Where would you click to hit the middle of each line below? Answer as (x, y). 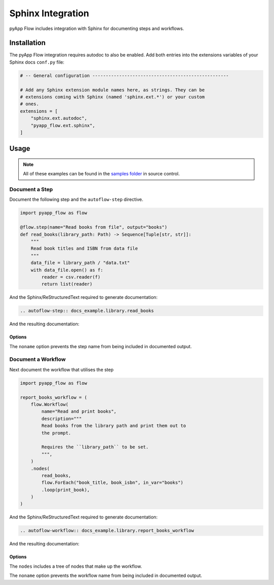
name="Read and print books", (79, 411)
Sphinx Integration (49, 13)
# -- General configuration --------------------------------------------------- (125, 75)
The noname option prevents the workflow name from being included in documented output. (106, 576)
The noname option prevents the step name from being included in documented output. (101, 346)
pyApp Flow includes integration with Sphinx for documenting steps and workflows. (97, 28)
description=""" (62, 419)
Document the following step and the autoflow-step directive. (76, 199)
